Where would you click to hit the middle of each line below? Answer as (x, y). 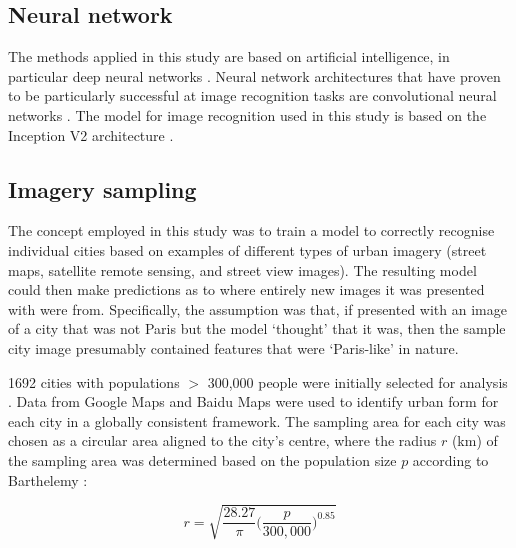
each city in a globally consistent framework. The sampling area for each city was (257, 420)
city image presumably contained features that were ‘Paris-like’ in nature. (233, 347)
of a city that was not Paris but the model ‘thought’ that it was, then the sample (257, 328)
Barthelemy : (48, 479)
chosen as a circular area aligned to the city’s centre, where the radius (222, 440)
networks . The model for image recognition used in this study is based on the (247, 114)
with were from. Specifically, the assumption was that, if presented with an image (257, 308)
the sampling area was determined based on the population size (202, 459)
